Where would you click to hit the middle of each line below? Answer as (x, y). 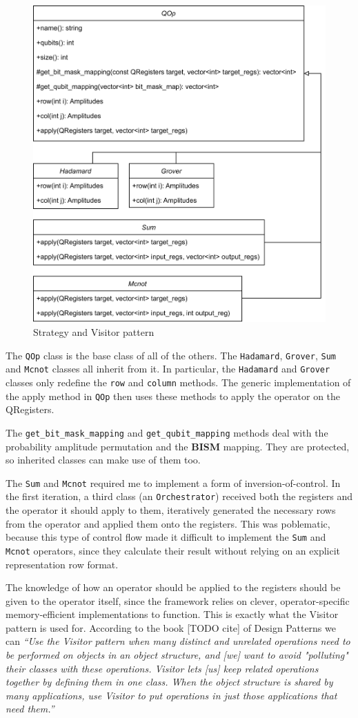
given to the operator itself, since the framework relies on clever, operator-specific (178, 600)
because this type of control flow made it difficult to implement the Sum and (166, 537)
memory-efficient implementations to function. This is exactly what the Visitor (172, 614)
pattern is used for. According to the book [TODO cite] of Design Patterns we (171, 627)
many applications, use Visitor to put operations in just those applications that (171, 695)
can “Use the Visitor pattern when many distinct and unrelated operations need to (178, 641)
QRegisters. (30, 409)
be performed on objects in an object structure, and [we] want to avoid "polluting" (177, 655)
